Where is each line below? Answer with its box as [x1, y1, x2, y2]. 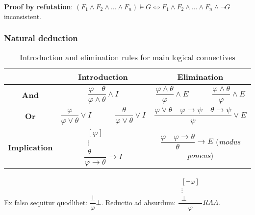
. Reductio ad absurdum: [101, 197, 176, 207]
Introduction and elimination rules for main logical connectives [20, 51, 235, 63]
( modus [216, 135, 241, 147]
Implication [8, 141, 53, 153]
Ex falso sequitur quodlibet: [4, 197, 87, 207]
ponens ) [187, 149, 214, 161]
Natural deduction [4, 32, 78, 44]
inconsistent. [4, 11, 41, 21]
